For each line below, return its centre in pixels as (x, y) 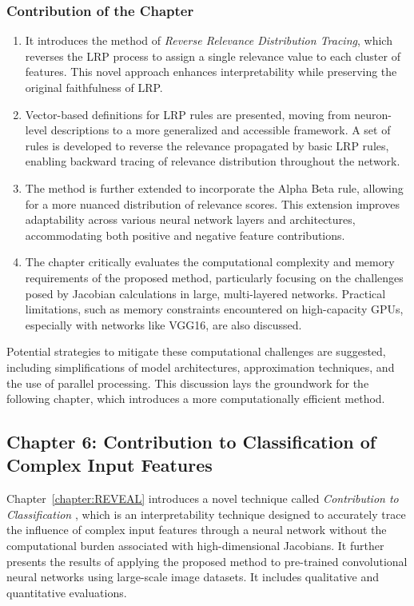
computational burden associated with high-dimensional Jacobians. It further (195, 546)
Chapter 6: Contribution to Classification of (191, 442)
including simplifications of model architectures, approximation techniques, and (201, 367)
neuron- (373, 114)
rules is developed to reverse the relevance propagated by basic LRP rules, (207, 145)
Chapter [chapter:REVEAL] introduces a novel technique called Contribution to (203, 498)
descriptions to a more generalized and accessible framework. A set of (221, 130)
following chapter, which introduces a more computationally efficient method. (196, 399)
